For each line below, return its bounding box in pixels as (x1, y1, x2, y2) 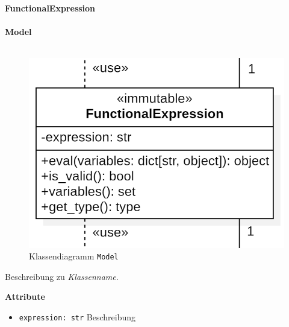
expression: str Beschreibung (19, 311, 136, 323)
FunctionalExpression (5, 2, 96, 14)
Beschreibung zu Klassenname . (5, 270, 119, 282)
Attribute (5, 290, 45, 303)
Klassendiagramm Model (29, 250, 119, 262)
